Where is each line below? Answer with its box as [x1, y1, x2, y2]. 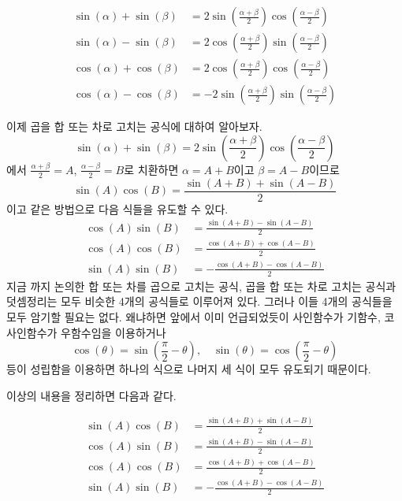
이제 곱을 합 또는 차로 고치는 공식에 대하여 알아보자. [6, 118, 262, 135]
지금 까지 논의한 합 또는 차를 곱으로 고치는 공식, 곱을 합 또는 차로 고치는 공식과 [6, 277, 396, 294]
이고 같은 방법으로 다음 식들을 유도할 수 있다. [6, 200, 229, 217]
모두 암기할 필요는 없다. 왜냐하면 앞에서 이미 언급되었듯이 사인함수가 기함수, [6, 308, 381, 325]
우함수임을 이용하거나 [61, 324, 166, 340]
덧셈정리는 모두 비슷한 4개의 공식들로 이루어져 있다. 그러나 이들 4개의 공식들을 [6, 293, 393, 310]
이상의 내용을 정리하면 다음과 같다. [6, 387, 177, 403]
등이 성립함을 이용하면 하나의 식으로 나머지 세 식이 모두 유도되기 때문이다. [6, 361, 371, 377]
